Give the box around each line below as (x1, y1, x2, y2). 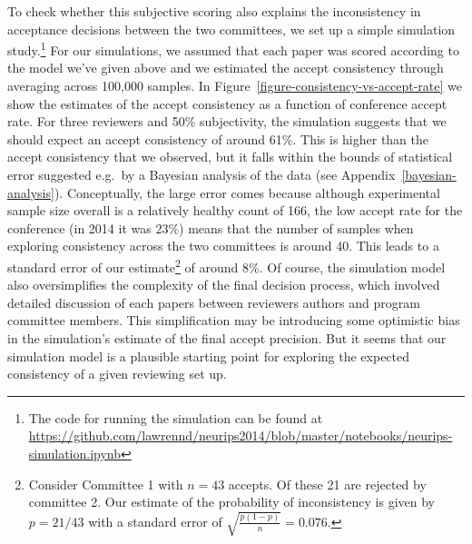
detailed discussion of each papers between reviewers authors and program (7, 292, 420, 312)
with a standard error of (88, 511, 222, 530)
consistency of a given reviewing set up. (7, 364, 227, 383)
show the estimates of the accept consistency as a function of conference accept (7, 94, 447, 113)
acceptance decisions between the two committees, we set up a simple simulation (7, 19, 456, 38)
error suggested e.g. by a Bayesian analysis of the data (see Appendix (7, 165, 396, 183)
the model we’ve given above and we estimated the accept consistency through (7, 58, 444, 77)
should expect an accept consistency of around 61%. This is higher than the (7, 129, 429, 148)
